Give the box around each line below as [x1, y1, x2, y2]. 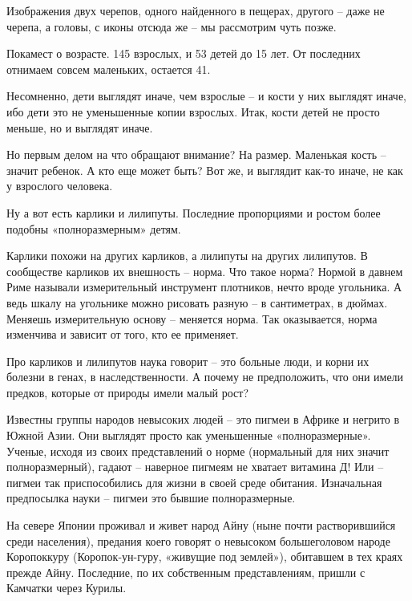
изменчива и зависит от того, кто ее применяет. [6, 326, 239, 343]
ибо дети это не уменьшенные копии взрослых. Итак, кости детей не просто [6, 103, 380, 120]
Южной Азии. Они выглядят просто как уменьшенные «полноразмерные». [6, 427, 371, 444]
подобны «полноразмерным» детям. [6, 220, 181, 237]
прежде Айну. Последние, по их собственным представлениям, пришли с [6, 563, 366, 580]
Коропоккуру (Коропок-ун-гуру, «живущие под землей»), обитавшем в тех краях [6, 548, 403, 565]
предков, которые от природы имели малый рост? [6, 384, 249, 400]
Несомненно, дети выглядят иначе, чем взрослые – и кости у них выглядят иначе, [6, 87, 406, 104]
